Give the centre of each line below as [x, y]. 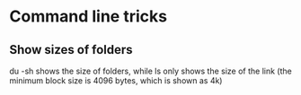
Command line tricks [89, 17]
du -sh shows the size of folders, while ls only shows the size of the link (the [150, 71]
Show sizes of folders [71, 50]
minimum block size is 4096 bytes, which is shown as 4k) [116, 81]
